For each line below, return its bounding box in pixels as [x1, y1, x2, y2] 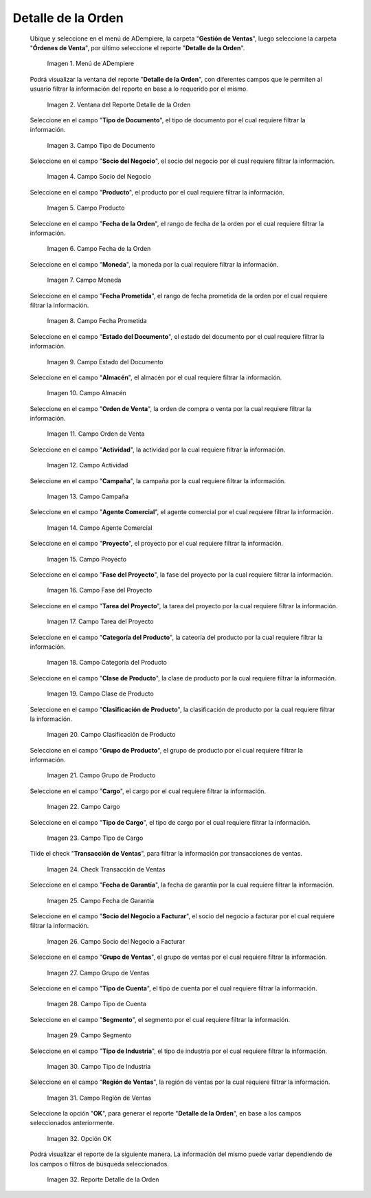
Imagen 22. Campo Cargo [47, 803, 120, 811]
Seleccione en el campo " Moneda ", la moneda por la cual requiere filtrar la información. [30, 260, 279, 268]
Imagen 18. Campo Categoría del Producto [47, 658, 168, 667]
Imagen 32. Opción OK [47, 1134, 112, 1142]
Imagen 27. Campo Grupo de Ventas [47, 968, 150, 977]
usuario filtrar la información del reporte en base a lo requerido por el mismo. [30, 85, 249, 93]
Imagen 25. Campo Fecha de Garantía [47, 896, 155, 905]
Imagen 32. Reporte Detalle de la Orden [47, 1175, 159, 1184]
